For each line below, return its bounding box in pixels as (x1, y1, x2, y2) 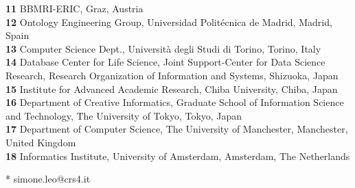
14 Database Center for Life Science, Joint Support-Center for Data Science (5, 55, 325, 69)
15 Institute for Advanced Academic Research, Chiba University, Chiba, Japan (5, 81, 338, 96)
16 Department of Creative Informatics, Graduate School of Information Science (5, 95, 344, 109)
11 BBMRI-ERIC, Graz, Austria (5, 1, 144, 15)
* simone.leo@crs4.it (5, 172, 91, 186)
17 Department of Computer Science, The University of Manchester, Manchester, (5, 122, 348, 136)
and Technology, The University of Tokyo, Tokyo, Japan (5, 108, 242, 122)
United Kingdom (5, 135, 76, 149)
